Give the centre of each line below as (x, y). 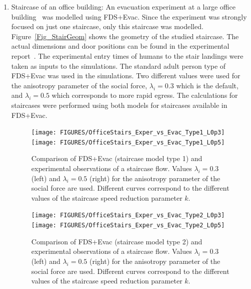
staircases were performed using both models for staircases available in (119, 105)
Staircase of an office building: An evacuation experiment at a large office (123, 7)
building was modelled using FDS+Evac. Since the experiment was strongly (129, 16)
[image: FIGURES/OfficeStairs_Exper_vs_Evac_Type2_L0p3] (128, 215)
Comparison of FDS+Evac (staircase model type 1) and (117, 158)
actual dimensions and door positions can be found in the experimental (120, 46)
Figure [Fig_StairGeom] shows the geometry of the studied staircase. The (125, 36)
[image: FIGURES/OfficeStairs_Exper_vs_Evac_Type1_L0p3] (128, 133)
